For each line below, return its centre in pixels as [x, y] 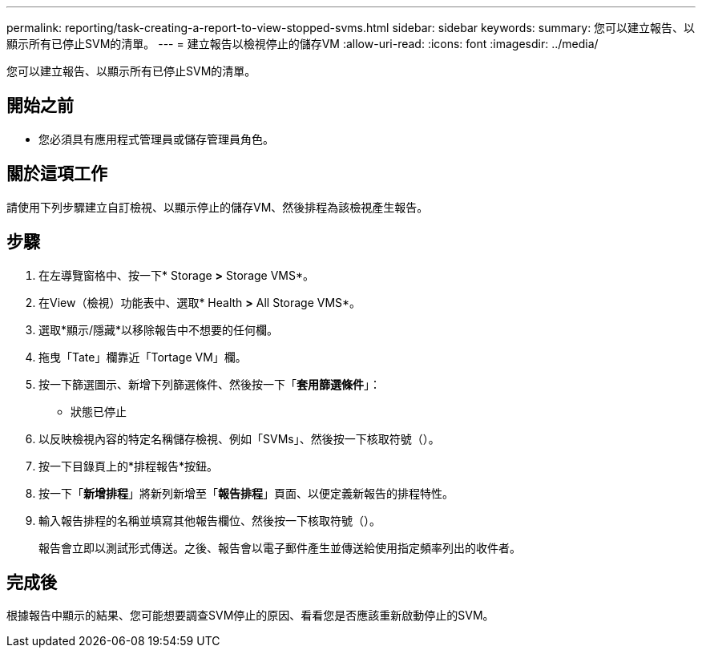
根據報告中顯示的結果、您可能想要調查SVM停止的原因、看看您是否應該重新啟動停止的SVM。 [250, 616]
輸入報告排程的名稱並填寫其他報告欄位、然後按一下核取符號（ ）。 [210, 520]
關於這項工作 [57, 174]
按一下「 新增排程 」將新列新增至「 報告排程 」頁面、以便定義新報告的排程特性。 [246, 493]
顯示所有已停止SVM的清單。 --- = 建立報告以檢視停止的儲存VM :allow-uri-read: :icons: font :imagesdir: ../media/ [303, 44]
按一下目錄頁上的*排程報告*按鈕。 [129, 466]
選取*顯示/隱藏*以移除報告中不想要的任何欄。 [159, 329]
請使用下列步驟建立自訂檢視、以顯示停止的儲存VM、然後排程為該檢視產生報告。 [218, 207]
